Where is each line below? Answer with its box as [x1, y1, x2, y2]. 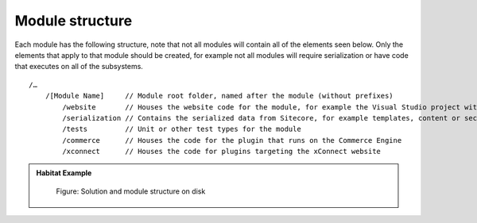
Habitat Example [36, 168, 92, 178]
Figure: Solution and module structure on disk [56, 186, 206, 196]
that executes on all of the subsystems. [14, 62, 143, 71]
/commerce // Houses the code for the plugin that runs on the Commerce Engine [62, 136, 402, 144]
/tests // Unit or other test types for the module [62, 125, 301, 134]
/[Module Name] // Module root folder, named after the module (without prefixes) [45, 91, 394, 101]
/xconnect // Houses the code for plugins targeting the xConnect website [62, 147, 382, 156]
